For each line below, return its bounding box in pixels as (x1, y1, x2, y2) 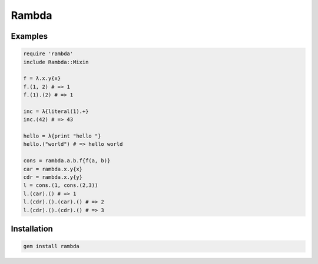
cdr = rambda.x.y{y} (23, 174, 82, 181)
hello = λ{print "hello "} (23, 133, 101, 139)
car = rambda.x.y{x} (23, 165, 82, 172)
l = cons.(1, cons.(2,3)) (23, 182, 98, 189)
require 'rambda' (23, 51, 74, 57)
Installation (11, 223, 53, 233)
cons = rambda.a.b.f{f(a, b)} (23, 158, 111, 164)
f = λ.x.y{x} (23, 75, 61, 82)
